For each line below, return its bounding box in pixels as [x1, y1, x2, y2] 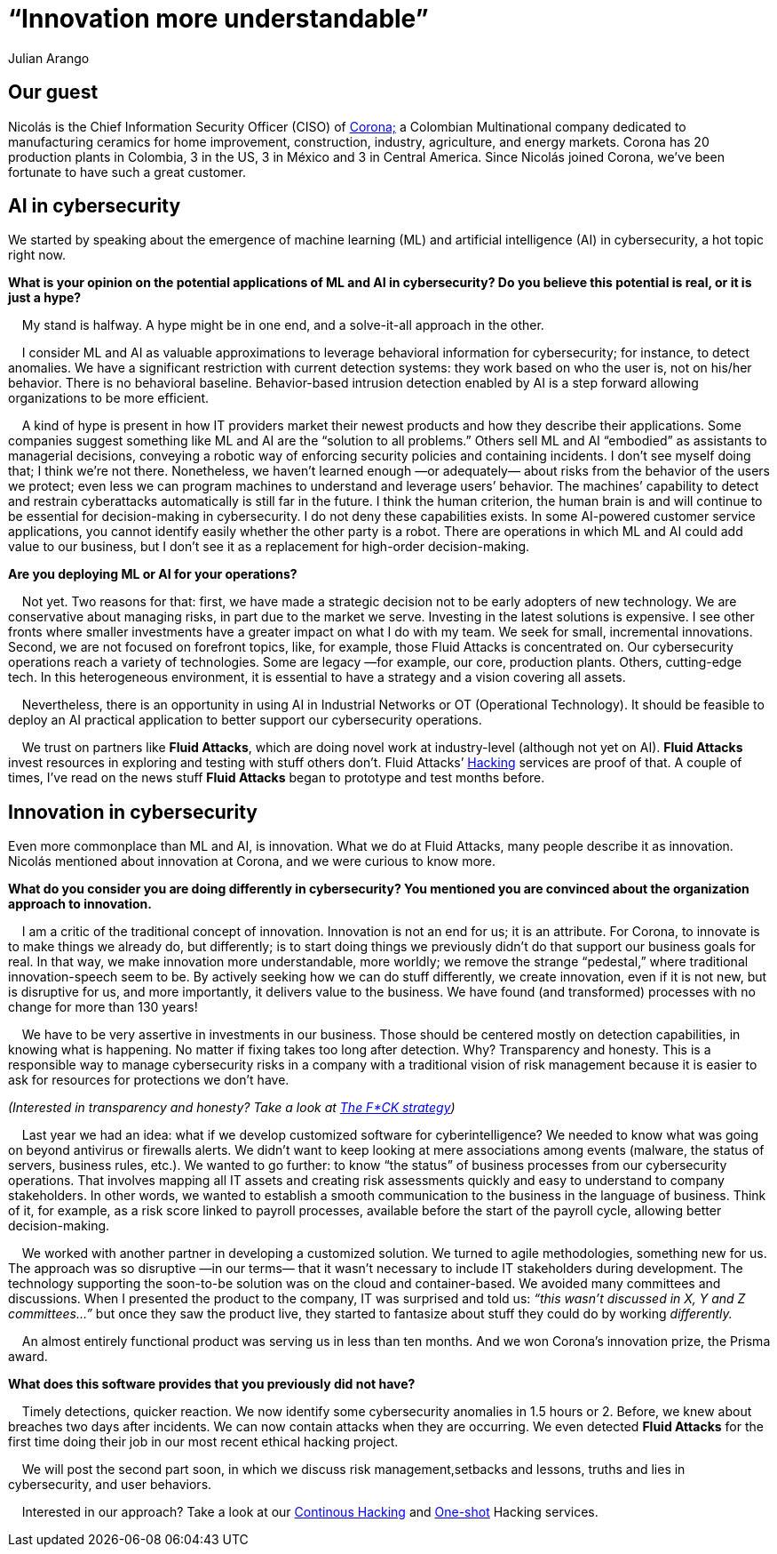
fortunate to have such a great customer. [8, 164, 246, 180]
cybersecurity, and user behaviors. [8, 1477, 212, 1493]
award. [8, 1349, 48, 1365]
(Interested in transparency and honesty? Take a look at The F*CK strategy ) [8, 1100, 456, 1116]
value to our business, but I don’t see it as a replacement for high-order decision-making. [8, 539, 530, 555]
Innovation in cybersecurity [8, 800, 258, 823]
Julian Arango [8, 50, 90, 66]
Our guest [8, 81, 99, 104]
